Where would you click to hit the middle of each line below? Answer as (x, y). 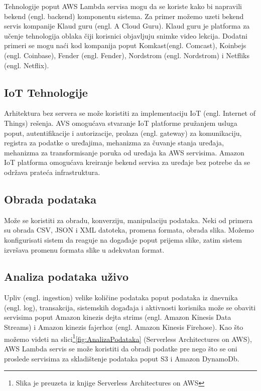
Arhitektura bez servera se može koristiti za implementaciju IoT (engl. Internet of (130, 113)
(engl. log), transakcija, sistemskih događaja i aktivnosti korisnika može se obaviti (130, 307)
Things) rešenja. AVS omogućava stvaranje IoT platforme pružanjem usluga (121, 123)
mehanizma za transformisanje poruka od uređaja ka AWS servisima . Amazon (124, 152)
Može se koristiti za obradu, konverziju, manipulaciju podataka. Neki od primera (128, 220)
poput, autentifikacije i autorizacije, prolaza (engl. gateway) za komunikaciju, (123, 133)
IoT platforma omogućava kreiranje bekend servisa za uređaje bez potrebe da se (127, 162)
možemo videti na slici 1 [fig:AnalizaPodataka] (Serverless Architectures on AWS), (128, 338)
